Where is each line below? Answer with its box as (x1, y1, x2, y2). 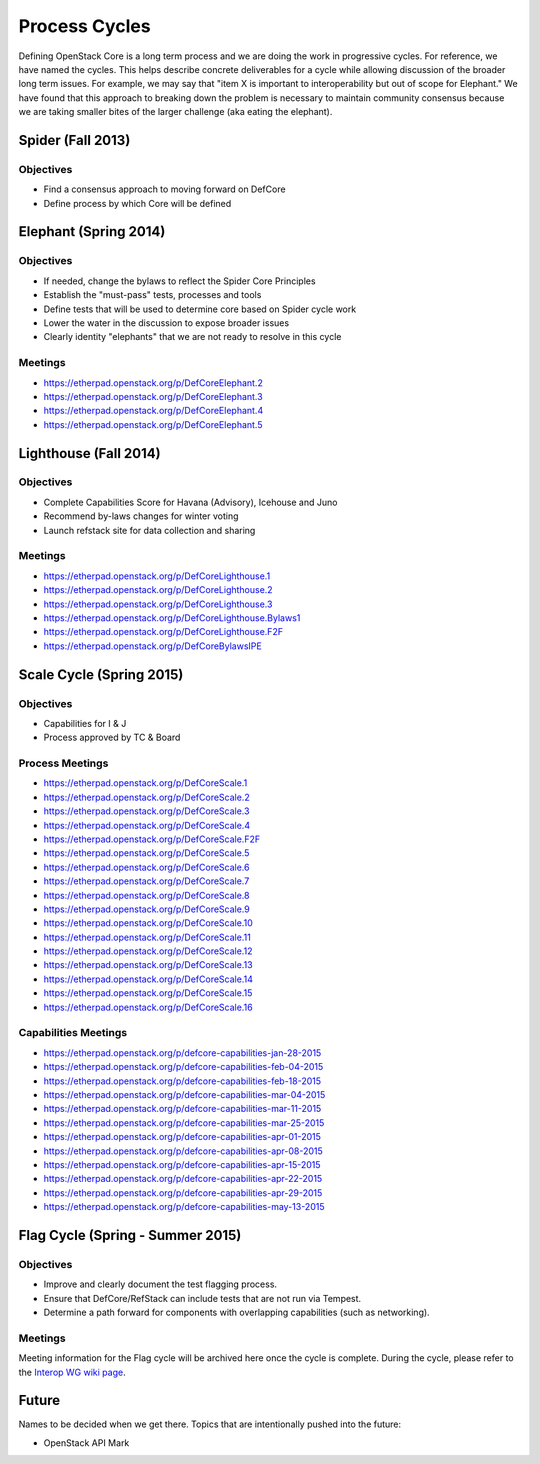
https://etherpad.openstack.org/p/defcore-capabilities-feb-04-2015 (43, 1061, 324, 1073)
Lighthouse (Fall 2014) (18, 445, 161, 462)
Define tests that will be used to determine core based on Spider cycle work (43, 303, 357, 315)
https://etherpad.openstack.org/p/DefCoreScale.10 (43, 917, 254, 929)
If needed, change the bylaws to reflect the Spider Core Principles (43, 275, 316, 287)
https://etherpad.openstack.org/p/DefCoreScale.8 (43, 889, 250, 901)
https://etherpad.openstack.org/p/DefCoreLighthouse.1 (43, 570, 271, 582)
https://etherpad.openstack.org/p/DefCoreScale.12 (43, 945, 253, 957)
